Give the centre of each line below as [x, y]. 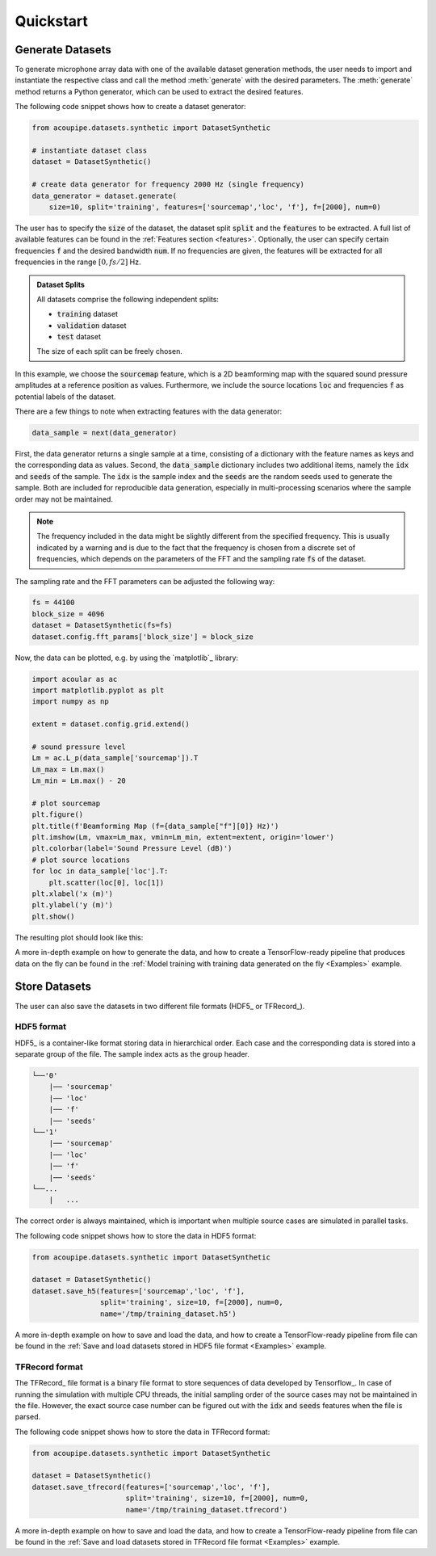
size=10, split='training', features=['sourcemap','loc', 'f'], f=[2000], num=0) [215, 207]
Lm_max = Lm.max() [68, 769]
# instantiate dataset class [90, 151]
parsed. [27, 1417]
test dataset [79, 337]
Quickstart [52, 21]
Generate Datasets [63, 50]
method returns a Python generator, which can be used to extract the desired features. [159, 91]
